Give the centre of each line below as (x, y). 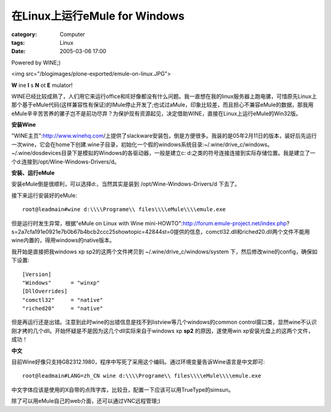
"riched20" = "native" (63, 309)
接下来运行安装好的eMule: (44, 195)
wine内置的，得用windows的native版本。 (63, 240)
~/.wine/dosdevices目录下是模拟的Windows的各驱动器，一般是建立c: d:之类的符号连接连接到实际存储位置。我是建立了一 (163, 153)
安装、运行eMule (33, 173)
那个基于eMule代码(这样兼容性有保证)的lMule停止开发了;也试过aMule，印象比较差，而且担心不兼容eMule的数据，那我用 (162, 105)
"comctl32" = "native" (63, 300)
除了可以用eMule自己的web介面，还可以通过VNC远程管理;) (86, 401)
